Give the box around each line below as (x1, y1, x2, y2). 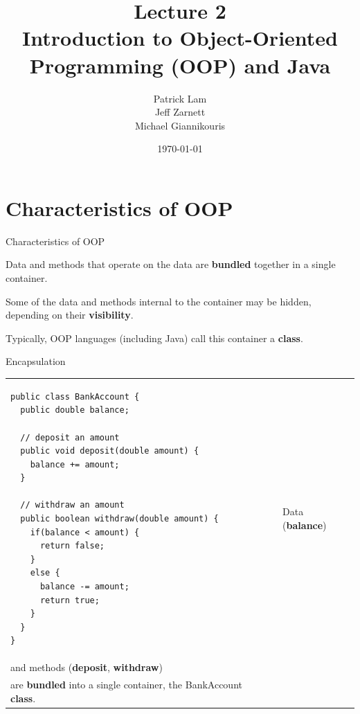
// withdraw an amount (20, 500, 125, 510)
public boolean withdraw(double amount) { (20, 514, 219, 524)
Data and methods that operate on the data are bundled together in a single (6, 257, 336, 271)
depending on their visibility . (6, 307, 134, 322)
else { (30, 568, 60, 578)
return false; (39, 541, 105, 551)
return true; (39, 595, 100, 605)
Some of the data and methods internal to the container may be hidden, (6, 294, 312, 308)
